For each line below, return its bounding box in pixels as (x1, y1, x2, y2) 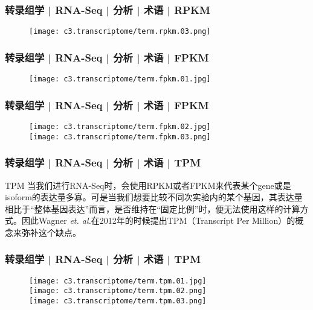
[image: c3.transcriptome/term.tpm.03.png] (29, 297, 207, 305)
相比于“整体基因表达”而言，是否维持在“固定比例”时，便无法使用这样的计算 (5, 202, 300, 215)
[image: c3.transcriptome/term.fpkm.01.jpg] (29, 75, 211, 84)
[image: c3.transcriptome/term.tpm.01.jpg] (29, 276, 207, 285)
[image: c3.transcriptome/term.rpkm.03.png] (29, 27, 211, 36)
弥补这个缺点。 (21, 226, 81, 238)
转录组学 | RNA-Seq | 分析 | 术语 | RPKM (5, 2, 210, 17)
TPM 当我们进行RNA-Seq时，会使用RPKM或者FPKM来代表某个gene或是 (5, 179, 291, 191)
